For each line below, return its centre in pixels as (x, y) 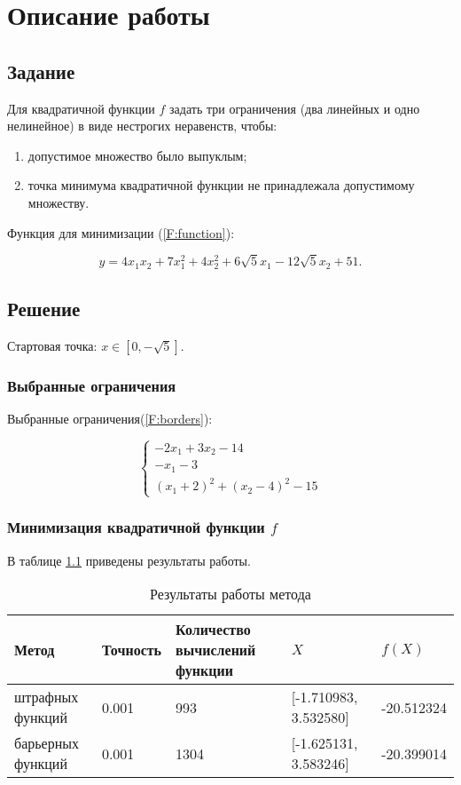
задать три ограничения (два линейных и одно (295, 108)
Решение (44, 308)
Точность (132, 650)
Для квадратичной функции (81, 108)
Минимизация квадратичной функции (136, 527)
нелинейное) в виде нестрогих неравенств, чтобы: (142, 126)
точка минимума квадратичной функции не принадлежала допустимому (221, 185)
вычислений (216, 650)
